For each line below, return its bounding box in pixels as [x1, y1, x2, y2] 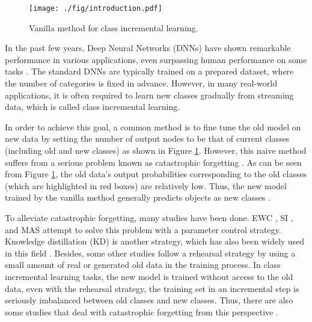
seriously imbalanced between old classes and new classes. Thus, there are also [5, 294, 293, 306]
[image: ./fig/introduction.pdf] [29, 4, 162, 13]
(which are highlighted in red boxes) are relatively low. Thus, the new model [5, 179, 287, 192]
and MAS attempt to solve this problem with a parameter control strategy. [5, 223, 281, 235]
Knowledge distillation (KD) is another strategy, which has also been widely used [5, 235, 305, 248]
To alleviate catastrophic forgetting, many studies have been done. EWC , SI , [5, 211, 293, 223]
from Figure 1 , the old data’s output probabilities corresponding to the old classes [5, 168, 307, 180]
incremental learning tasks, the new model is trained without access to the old [5, 270, 293, 282]
